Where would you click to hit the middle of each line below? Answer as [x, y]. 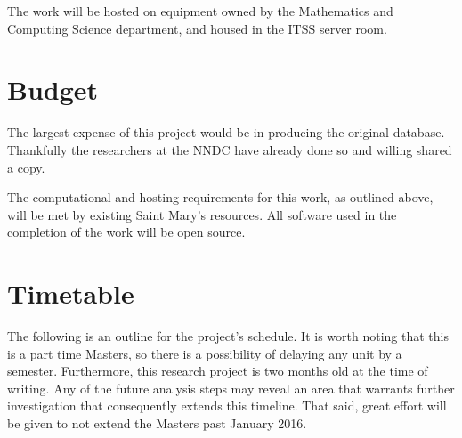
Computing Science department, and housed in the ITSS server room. [197, 28]
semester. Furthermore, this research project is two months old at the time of [218, 371]
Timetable [71, 293]
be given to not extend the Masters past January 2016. [157, 422]
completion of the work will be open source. [126, 232]
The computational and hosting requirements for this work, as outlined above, [220, 197]
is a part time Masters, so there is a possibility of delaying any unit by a [205, 353]
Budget [53, 89]
